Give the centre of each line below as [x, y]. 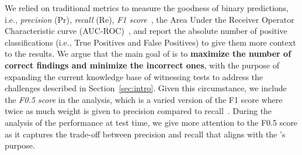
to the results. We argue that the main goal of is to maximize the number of [148, 54]
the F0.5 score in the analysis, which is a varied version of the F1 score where [144, 99]
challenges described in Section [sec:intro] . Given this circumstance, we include [146, 88]
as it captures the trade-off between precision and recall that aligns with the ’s [145, 134]
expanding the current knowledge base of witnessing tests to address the [134, 76]
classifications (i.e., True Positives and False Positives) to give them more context [150, 42]
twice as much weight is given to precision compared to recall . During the [138, 111]
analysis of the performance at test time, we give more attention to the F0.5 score [151, 122]
